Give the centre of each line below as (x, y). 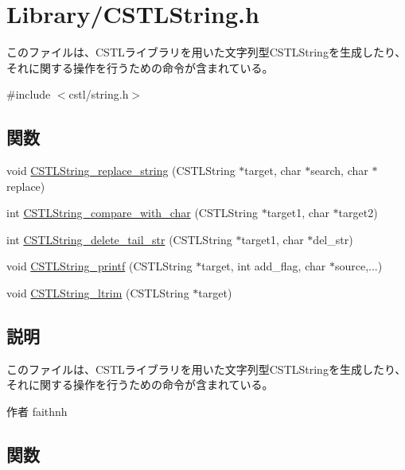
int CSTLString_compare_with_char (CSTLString (132, 213)
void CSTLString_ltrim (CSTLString (98, 293)
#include (29, 94)
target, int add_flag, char (264, 266)
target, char (273, 171)
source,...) (358, 266)
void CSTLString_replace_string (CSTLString (121, 171)
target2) (358, 213)
